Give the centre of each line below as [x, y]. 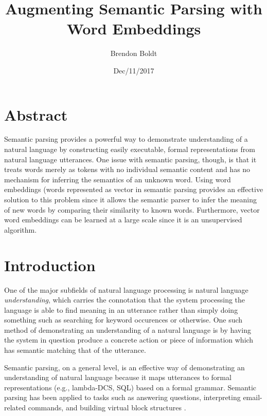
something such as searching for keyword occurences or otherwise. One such [123, 320]
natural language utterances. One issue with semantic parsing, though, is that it [130, 159]
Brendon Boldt [134, 53]
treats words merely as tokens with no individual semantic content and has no [127, 169]
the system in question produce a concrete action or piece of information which [129, 340]
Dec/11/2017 [134, 70]
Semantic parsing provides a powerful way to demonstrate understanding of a [126, 139]
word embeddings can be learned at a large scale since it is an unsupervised [123, 220]
